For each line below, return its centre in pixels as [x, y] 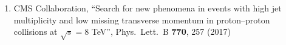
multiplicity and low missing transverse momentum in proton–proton [142, 19]
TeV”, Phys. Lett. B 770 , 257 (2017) [161, 31]
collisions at [36, 31]
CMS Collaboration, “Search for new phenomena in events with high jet [148, 8]
